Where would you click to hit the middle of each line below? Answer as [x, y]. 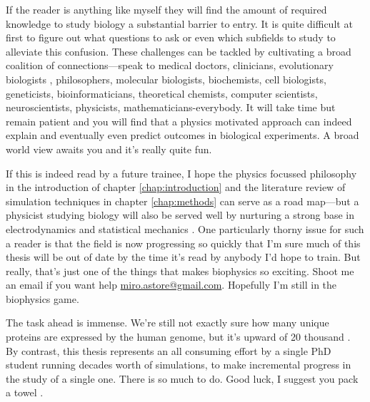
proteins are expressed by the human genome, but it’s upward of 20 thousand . [178, 337]
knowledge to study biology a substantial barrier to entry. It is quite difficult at [179, 23]
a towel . [25, 392]
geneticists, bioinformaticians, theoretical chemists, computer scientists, [162, 93]
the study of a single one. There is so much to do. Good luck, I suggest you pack [182, 378]
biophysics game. [42, 298]
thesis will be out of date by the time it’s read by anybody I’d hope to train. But [183, 257]
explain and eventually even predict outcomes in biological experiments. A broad [182, 135]
